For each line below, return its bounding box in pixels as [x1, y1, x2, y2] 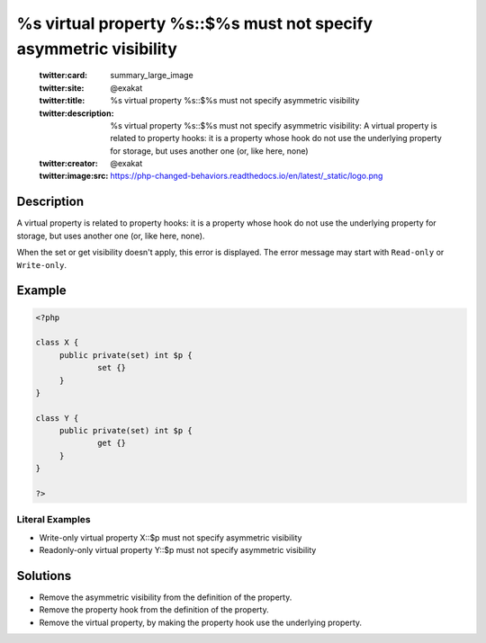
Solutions [16, 567, 72, 584]
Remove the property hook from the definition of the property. [39, 604, 269, 615]
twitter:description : [39, 108, 114, 119]
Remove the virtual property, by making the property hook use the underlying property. [39, 617, 363, 628]
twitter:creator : [39, 158, 98, 169]
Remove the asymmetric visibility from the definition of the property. [39, 592, 292, 603]
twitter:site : [39, 82, 85, 94]
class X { [35, 337, 79, 348]
